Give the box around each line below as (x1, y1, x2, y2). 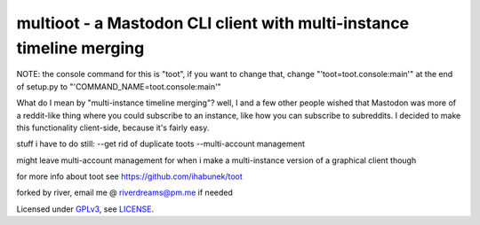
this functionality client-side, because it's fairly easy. (16, 122, 210, 133)
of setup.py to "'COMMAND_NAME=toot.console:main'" (16, 81, 221, 92)
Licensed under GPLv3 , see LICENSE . (16, 204, 155, 214)
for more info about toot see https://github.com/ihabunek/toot (16, 171, 244, 182)
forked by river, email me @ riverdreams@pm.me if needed (16, 187, 233, 198)
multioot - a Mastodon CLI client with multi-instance (16, 13, 410, 33)
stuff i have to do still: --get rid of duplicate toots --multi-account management (16, 138, 306, 150)
